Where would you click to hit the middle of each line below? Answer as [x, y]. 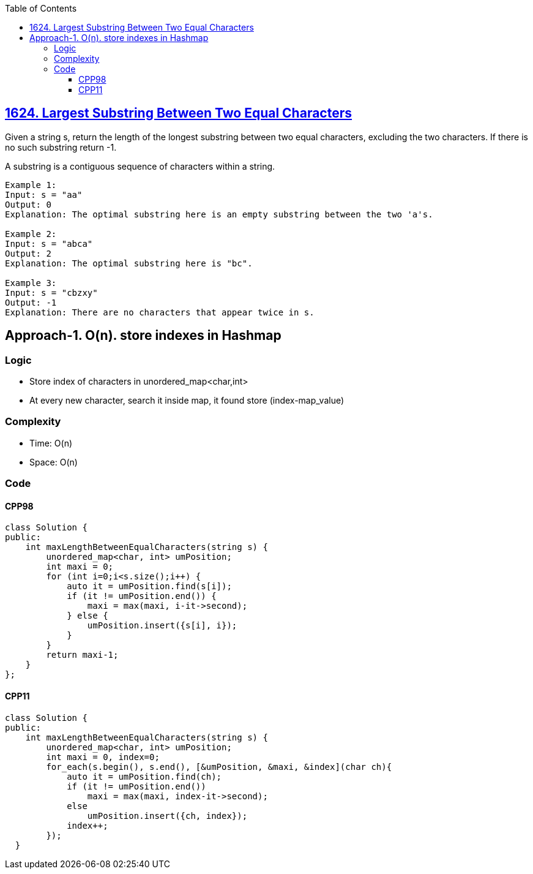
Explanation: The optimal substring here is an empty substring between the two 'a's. [219, 214]
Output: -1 [31, 302]
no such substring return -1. [61, 147]
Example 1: [31, 185]
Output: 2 [28, 253]
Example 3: [31, 283]
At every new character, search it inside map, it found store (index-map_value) [187, 401]
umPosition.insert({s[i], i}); [162, 626]
